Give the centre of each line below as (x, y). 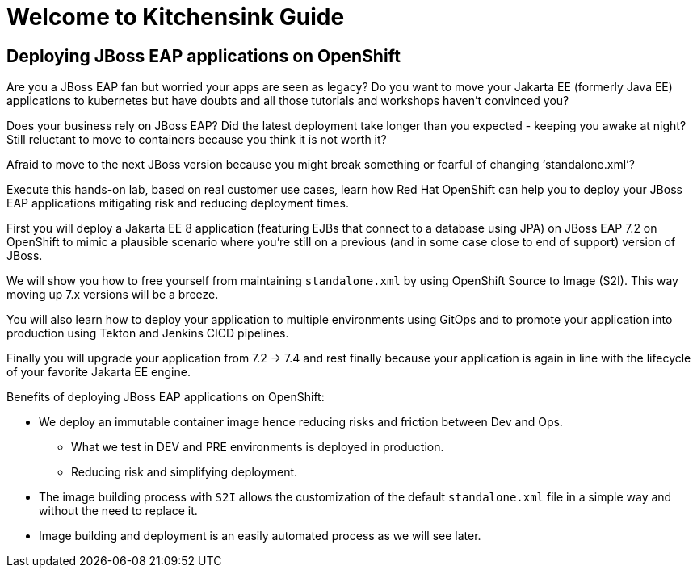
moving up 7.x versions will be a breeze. (113, 295)
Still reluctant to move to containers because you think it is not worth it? (197, 140)
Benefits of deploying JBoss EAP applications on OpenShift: (166, 397)
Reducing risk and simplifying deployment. (185, 472)
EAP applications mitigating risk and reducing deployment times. (178, 203)
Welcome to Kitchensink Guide (176, 17)
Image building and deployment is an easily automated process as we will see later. (260, 536)
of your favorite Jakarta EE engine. (99, 372)
